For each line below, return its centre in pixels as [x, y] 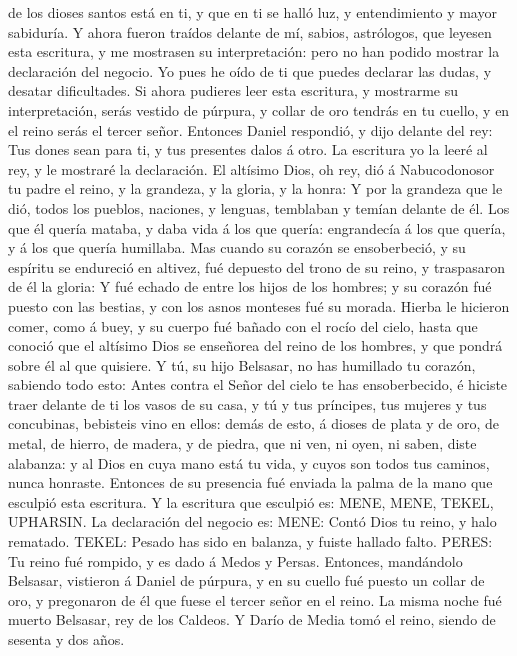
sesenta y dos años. [66, 639]
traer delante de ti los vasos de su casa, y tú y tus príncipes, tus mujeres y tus [247, 403]
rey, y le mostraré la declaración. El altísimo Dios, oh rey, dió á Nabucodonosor [251, 168]
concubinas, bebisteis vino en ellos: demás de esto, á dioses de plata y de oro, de [253, 423]
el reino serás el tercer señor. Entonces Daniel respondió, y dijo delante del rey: [250, 129]
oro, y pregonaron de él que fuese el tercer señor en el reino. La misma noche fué [255, 599]
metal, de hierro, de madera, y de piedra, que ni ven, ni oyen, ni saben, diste [242, 443]
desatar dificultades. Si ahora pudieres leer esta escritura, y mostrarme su [233, 90]
